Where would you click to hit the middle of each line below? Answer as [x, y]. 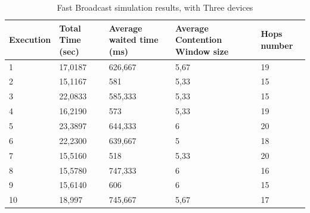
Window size [202, 51]
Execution [30, 40]
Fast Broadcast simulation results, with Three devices [155, 7]
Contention [199, 40]
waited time [134, 40]
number [277, 45]
